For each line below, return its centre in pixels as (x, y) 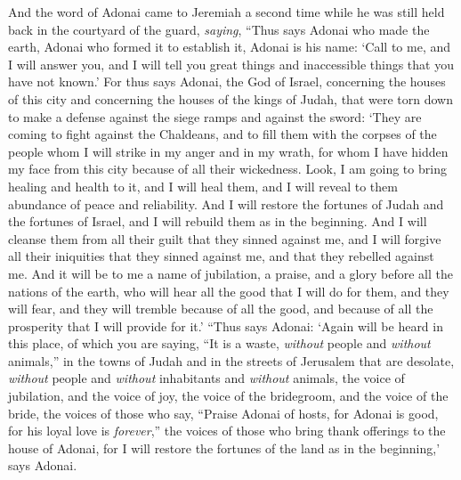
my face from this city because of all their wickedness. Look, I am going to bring (227, 169)
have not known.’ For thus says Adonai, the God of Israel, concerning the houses (227, 81)
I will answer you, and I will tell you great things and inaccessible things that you (231, 64)
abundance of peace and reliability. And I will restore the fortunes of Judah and (226, 203)
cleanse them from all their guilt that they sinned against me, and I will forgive (225, 238)
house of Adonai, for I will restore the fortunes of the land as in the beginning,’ (224, 447)
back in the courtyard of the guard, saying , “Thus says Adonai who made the (219, 29)
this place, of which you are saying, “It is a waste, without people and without (219, 343)
